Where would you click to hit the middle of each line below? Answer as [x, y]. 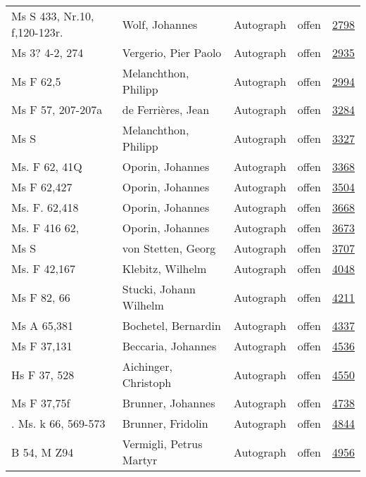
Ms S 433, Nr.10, [53, 16]
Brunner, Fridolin [165, 423]
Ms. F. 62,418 [45, 207]
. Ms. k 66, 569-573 [58, 423]
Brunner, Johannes [169, 403]
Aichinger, [147, 366]
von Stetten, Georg [169, 248]
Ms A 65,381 [43, 325]
